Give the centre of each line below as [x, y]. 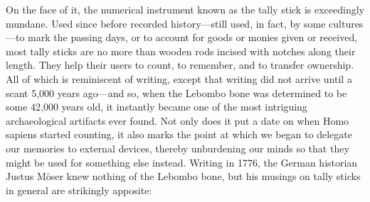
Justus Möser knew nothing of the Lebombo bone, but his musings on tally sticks [183, 176]
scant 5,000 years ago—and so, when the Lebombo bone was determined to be [176, 92]
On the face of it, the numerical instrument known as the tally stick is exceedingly [185, 9]
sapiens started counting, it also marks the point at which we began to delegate [179, 134]
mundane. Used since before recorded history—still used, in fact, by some [166, 23]
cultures [346, 23]
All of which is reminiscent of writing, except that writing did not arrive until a [179, 78]
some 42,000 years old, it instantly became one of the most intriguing [157, 107]
